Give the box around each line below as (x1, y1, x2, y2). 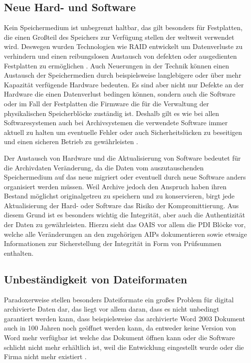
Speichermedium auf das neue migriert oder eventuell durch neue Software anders (4, 172, 246, 182)
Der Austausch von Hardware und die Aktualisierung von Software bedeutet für (4, 152, 241, 163)
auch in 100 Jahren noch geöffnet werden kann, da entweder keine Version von (4, 323, 236, 333)
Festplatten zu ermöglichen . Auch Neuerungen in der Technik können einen (4, 60, 229, 70)
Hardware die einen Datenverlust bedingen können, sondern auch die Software (4, 89, 235, 99)
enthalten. (4, 247, 34, 258)
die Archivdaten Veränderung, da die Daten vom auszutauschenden (4, 162, 204, 172)
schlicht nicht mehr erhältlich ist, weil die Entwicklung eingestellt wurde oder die (4, 342, 244, 352)
